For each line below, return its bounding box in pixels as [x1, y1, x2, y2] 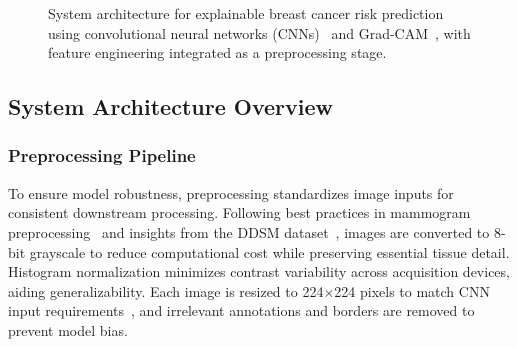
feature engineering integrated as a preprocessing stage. [48, 42, 387, 63]
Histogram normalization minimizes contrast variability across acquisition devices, [8, 261, 510, 282]
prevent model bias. [8, 319, 128, 340]
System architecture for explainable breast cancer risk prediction [48, 3, 444, 23]
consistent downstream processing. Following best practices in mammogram [8, 202, 471, 223]
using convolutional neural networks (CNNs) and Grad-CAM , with [48, 22, 471, 43]
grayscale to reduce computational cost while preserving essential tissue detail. [29, 241, 510, 262]
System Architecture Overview [8, 91, 333, 122]
